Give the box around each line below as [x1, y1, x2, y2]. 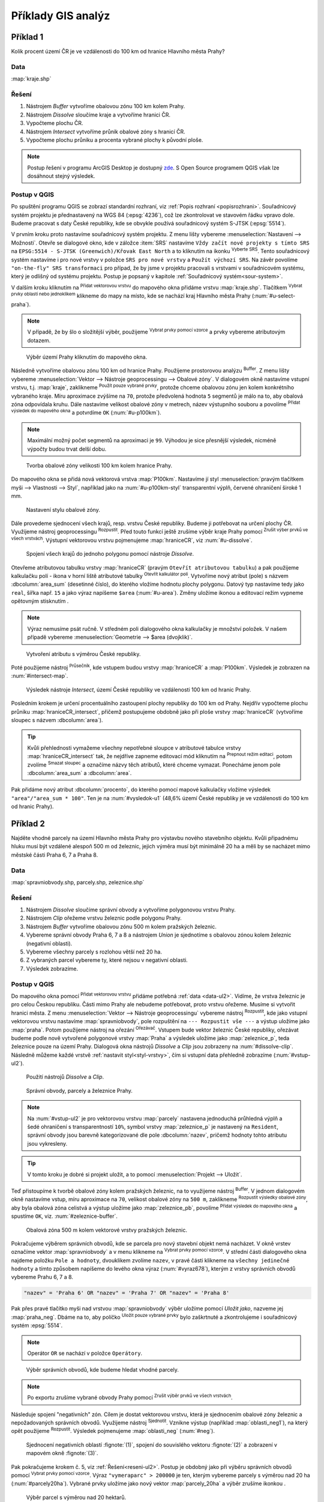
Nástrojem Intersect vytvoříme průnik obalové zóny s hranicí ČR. [26, 128, 185, 135]
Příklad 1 [11, 32, 44, 42]
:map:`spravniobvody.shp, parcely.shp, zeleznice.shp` [11, 878, 145, 886]
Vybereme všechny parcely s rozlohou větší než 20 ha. [26, 948, 162, 955]
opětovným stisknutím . [11, 598, 69, 605]
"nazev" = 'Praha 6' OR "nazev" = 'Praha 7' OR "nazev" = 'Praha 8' [23, 1289, 230, 1297]
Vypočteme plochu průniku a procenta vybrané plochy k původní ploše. [26, 136, 203, 144]
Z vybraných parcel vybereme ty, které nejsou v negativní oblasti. [26, 956, 188, 964]
